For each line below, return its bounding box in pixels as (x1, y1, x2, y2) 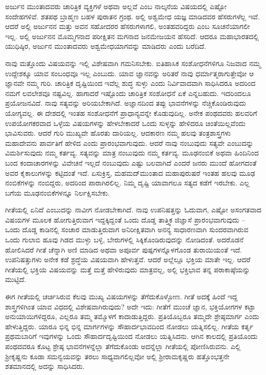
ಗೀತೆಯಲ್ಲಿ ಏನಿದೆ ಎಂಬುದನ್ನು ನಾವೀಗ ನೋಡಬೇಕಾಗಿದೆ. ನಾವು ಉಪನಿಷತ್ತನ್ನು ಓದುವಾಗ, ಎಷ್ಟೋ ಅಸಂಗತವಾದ (5, 204, 261, 215)
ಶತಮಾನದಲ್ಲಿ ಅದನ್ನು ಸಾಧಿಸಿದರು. (5, 361, 85, 371)
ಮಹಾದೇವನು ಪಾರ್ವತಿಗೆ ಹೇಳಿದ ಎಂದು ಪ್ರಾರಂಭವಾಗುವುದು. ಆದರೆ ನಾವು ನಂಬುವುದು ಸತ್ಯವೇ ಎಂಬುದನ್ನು (5, 137, 254, 148)
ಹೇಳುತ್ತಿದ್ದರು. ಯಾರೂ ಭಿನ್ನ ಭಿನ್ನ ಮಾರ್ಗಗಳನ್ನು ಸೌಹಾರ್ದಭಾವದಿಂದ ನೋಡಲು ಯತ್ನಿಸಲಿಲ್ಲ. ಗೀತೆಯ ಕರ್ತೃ (5, 321, 253, 331)
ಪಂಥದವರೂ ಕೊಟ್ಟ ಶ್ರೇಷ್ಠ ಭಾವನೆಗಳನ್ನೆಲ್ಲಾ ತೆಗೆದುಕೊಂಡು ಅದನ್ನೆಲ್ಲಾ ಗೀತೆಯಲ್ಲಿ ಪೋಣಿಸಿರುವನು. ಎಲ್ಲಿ (5, 341, 241, 351)
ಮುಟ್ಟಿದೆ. (5, 274, 26, 285)
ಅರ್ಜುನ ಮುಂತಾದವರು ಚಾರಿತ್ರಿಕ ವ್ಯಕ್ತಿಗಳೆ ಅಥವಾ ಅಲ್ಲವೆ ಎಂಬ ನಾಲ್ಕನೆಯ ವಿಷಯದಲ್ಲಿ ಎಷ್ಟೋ (5, 1, 227, 11)
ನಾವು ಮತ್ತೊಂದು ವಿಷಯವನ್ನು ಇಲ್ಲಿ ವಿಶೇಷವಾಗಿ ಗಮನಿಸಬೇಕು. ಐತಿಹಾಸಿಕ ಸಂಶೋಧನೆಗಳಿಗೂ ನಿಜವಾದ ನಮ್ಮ (5, 57, 261, 68)
